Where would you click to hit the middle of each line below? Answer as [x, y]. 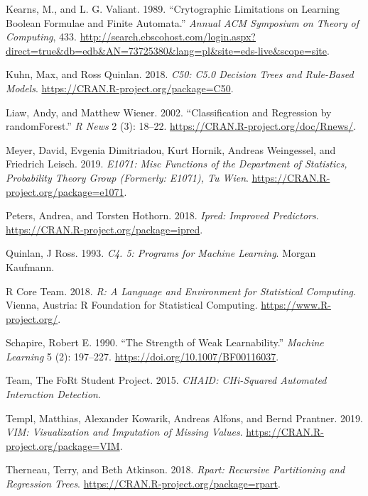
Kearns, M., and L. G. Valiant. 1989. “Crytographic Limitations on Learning [173, 9]
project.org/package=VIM [63, 445]
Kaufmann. [30, 266]
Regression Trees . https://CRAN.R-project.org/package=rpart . [143, 484]
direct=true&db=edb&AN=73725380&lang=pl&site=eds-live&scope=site [166, 50]
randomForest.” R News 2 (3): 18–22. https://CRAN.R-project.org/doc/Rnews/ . [181, 126]
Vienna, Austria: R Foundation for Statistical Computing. [132, 305]
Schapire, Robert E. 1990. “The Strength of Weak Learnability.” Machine [165, 342]
